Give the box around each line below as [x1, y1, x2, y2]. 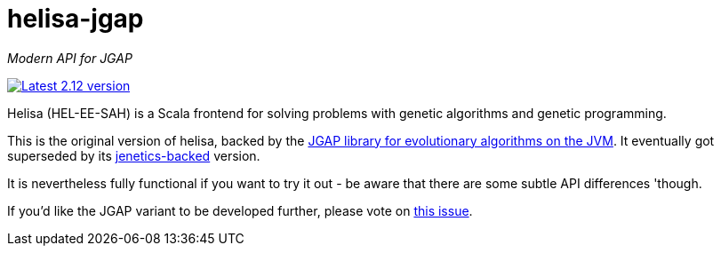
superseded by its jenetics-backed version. [7, 147, 260, 163]
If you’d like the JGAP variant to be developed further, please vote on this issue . [7, 202, 473, 218]
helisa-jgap [7, 4, 144, 34]
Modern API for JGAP [7, 50, 132, 66]
